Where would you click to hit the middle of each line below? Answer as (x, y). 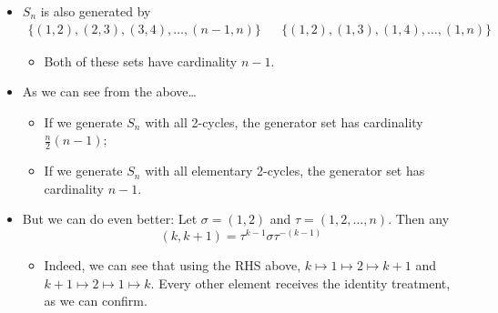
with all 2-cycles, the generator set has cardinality (284, 121)
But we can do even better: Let (110, 219)
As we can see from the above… (109, 91)
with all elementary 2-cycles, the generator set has (285, 171)
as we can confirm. (96, 301)
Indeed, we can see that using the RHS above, (173, 265)
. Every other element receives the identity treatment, (300, 283)
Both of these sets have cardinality (141, 61)
